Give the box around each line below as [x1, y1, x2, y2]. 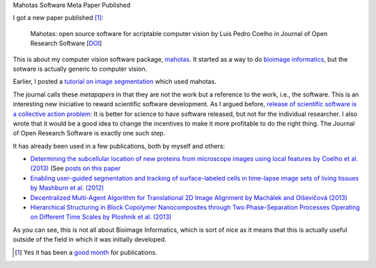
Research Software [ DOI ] [30, 39, 102, 48]
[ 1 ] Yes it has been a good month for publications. [15, 248, 157, 256]
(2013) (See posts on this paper [30, 164, 121, 173]
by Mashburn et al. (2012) [30, 184, 104, 192]
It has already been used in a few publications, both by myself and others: [13, 142, 226, 150]
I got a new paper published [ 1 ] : [13, 14, 104, 22]
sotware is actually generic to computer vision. [13, 65, 148, 73]
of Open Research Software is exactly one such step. [13, 129, 166, 137]
